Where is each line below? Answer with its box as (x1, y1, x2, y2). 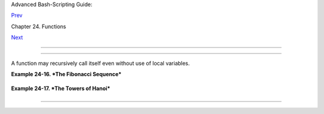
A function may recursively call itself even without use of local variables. (11, 59, 190, 67)
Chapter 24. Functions (11, 23, 66, 30)
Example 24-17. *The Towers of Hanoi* (11, 85, 110, 92)
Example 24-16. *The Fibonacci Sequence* (11, 70, 122, 77)
